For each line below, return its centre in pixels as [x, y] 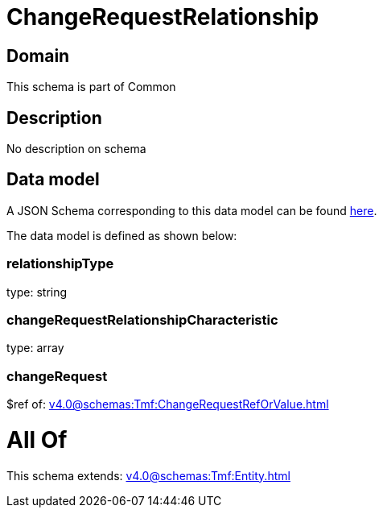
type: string [37, 292]
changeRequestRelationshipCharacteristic [142, 319]
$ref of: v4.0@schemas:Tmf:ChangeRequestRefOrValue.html [168, 404]
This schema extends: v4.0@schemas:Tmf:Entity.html [148, 475]
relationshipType [60, 264]
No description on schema [76, 149]
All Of [37, 439]
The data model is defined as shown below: [122, 235]
